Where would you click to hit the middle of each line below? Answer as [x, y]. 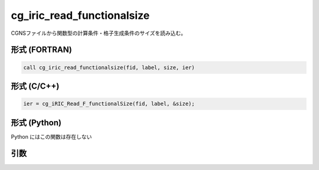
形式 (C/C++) [35, 86]
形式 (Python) [36, 122]
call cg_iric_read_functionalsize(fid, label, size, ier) [109, 67]
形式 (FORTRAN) [41, 50]
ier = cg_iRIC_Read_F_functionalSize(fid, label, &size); [109, 104]
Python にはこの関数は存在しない [51, 136]
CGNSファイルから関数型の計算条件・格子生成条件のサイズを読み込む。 [98, 33]
